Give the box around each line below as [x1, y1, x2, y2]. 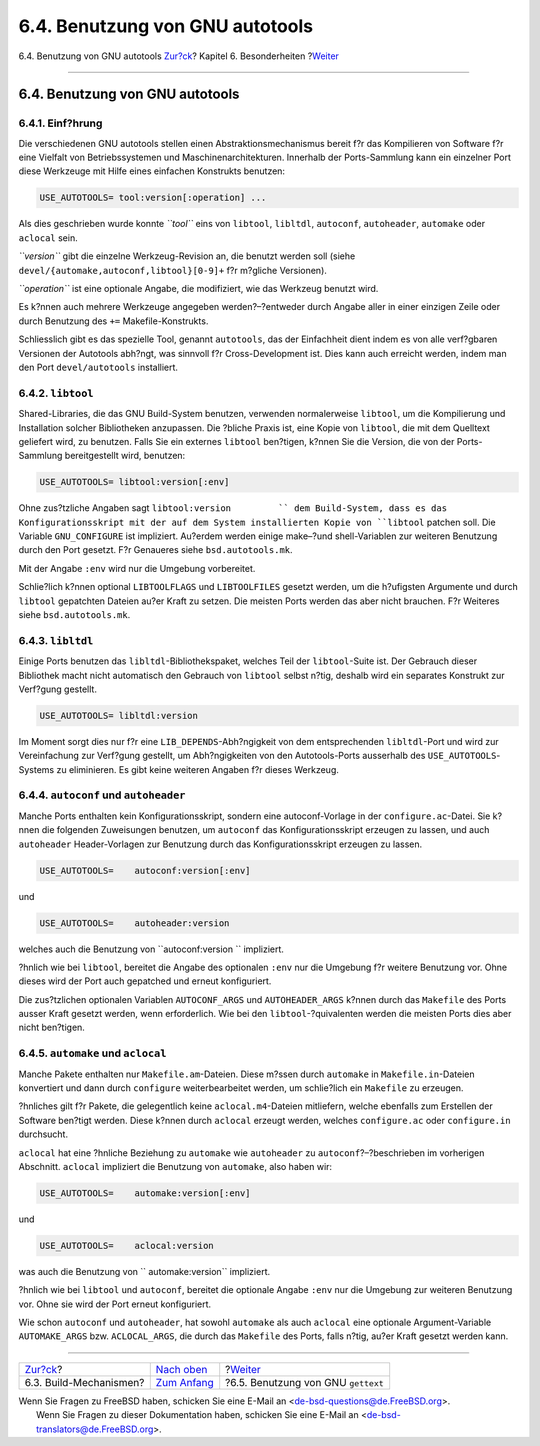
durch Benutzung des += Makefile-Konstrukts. [18, 315, 209, 327]
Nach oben [155, 1362, 208, 1376]
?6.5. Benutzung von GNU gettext [225, 1375, 384, 1389]
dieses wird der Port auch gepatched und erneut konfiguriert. [18, 975, 272, 987]
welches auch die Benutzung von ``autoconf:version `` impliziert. [18, 943, 285, 955]
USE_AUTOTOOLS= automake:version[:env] [39, 1187, 251, 1199]
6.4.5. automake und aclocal [18, 1046, 167, 1060]
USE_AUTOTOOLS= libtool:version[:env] [39, 476, 230, 488]
